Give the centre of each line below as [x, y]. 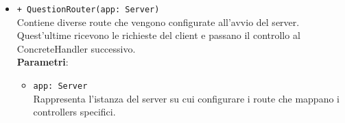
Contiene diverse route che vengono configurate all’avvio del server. [158, 22]
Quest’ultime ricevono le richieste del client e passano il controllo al [158, 35]
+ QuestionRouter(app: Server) [88, 10]
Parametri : [43, 62]
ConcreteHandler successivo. [76, 48]
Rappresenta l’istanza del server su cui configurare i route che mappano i [186, 98]
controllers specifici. [74, 112]
